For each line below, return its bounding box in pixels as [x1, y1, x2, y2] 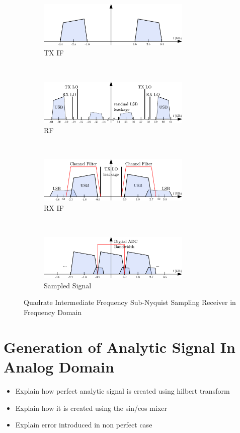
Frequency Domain [24, 307, 82, 318]
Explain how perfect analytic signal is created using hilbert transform [15, 385, 230, 396]
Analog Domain [4, 356, 114, 377]
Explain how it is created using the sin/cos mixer [15, 402, 167, 413]
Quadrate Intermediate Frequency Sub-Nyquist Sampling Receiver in [24, 297, 236, 307]
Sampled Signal [44, 280, 92, 290]
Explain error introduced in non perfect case [15, 419, 152, 430]
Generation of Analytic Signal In [4, 336, 235, 357]
